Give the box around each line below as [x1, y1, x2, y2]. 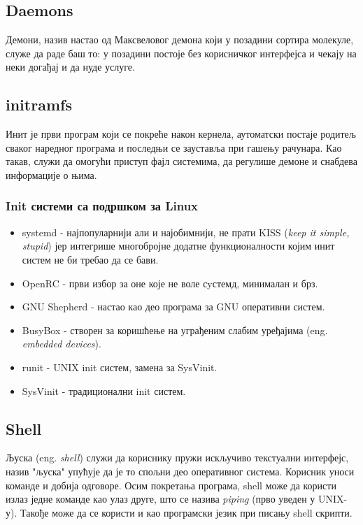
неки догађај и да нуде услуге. [6, 59, 135, 74]
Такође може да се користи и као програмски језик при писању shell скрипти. [20, 505, 353, 519]
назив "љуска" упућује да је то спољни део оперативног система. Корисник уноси [6, 463, 355, 478]
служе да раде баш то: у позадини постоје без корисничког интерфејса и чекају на [6, 45, 357, 60]
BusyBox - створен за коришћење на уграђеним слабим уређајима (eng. [22, 322, 328, 337]
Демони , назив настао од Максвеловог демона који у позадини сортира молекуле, [6, 32, 354, 47]
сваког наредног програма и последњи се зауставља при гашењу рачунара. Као [6, 140, 342, 154]
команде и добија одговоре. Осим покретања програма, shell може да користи [6, 477, 336, 492]
